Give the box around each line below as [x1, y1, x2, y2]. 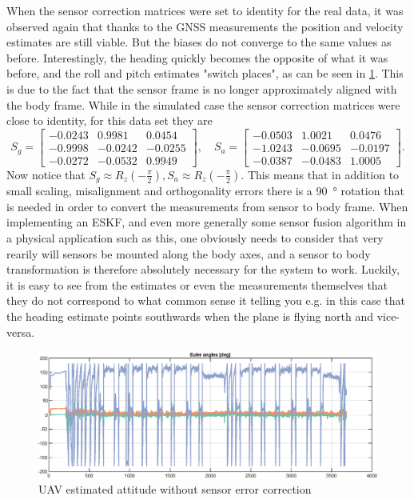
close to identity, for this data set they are [6, 112, 213, 129]
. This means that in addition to [241, 166, 400, 182]
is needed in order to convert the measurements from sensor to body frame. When [6, 198, 408, 214]
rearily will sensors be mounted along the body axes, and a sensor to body [6, 245, 371, 262]
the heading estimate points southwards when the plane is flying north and [6, 308, 373, 325]
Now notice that [6, 166, 86, 182]
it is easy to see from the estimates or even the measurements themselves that [6, 276, 388, 293]
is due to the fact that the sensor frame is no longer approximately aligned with [6, 80, 397, 97]
